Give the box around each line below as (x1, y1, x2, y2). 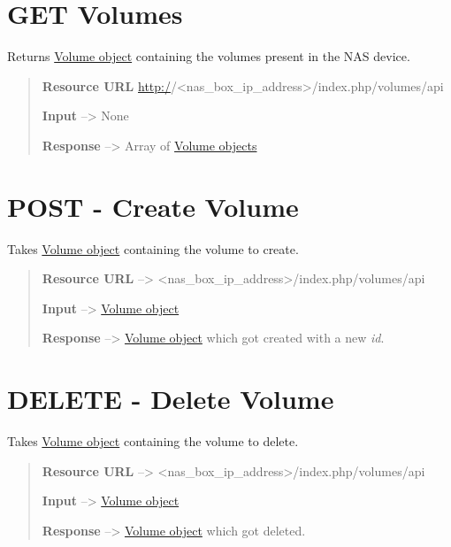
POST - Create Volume (7, 188, 299, 224)
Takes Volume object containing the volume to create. (7, 239, 299, 258)
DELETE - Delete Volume (7, 381, 334, 417)
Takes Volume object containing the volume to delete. (7, 432, 299, 451)
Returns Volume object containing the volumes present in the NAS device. (7, 47, 410, 65)
